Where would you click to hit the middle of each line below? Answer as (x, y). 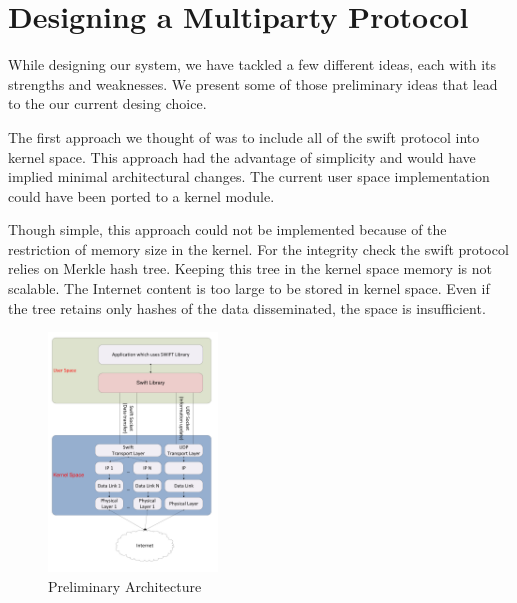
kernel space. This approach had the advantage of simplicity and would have (242, 156)
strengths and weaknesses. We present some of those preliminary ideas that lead (253, 83)
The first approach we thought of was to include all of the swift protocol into (244, 136)
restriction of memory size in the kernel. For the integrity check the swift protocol (258, 248)
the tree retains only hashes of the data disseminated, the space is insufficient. (247, 307)
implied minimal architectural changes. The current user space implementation (249, 176)
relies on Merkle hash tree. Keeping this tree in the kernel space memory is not (250, 268)
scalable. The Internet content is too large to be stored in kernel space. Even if (249, 288)
